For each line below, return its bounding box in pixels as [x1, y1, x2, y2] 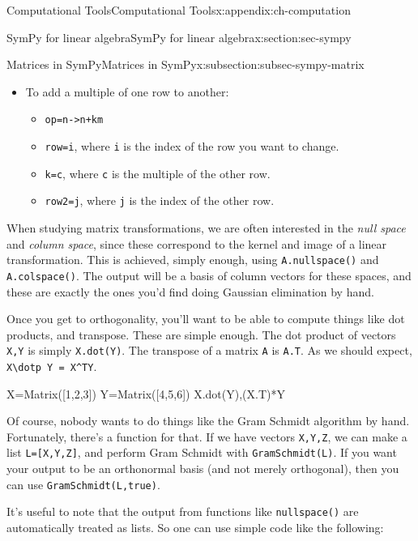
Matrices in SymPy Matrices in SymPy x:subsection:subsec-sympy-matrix [6, 56, 365, 73]
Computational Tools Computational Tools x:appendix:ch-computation [6, 2, 351, 18]
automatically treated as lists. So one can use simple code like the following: [6, 519, 384, 535]
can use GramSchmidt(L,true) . [6, 475, 160, 492]
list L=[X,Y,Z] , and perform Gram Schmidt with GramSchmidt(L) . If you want [6, 444, 397, 461]
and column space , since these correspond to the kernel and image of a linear [6, 235, 387, 252]
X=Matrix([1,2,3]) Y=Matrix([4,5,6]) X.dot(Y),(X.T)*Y [6, 385, 285, 402]
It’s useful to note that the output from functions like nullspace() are [6, 503, 359, 520]
